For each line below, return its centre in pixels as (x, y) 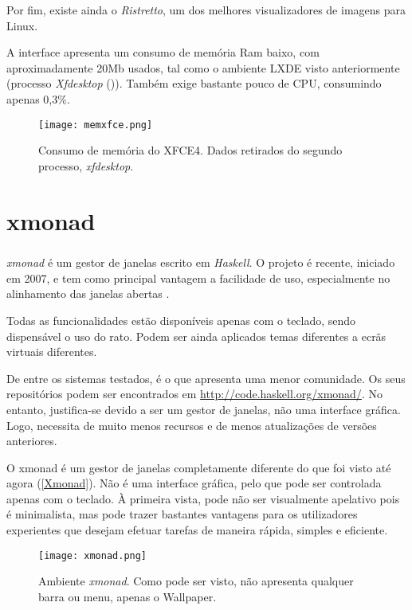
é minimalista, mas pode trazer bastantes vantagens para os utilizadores (182, 514)
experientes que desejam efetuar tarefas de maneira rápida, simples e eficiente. (197, 530)
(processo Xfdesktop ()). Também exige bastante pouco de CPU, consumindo (194, 83)
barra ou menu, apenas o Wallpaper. (128, 596)
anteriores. (32, 441)
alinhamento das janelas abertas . (88, 293)
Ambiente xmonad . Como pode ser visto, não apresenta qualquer (196, 581)
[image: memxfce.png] (96, 125)
